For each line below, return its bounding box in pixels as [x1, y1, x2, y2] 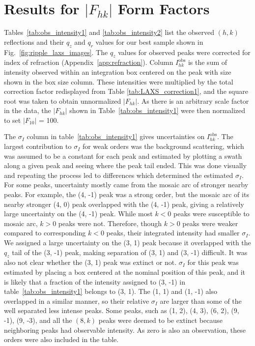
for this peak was [187, 257, 239, 267]
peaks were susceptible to [173, 208, 250, 219]
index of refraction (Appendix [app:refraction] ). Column [4, 57, 173, 67]
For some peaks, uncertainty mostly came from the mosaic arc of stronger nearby [4, 179, 249, 190]
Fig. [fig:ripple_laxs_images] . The [4, 47, 108, 57]
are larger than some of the [160, 295, 242, 306]
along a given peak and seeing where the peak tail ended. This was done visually [4, 160, 247, 171]
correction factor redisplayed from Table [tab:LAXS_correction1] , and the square [4, 86, 248, 96]
